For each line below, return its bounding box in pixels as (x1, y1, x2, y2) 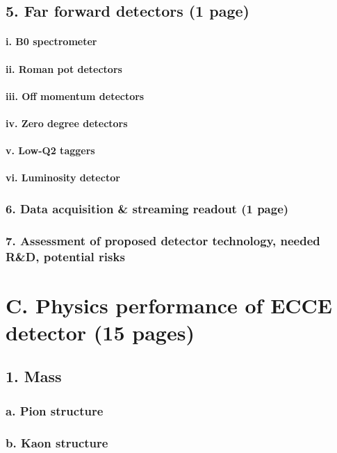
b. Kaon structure (6, 434, 108, 451)
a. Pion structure (6, 402, 104, 419)
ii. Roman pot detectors (6, 61, 122, 76)
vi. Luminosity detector (6, 170, 120, 185)
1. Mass (6, 365, 62, 387)
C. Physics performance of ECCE (6, 290, 333, 319)
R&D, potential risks (6, 247, 125, 265)
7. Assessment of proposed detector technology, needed (6, 231, 320, 249)
